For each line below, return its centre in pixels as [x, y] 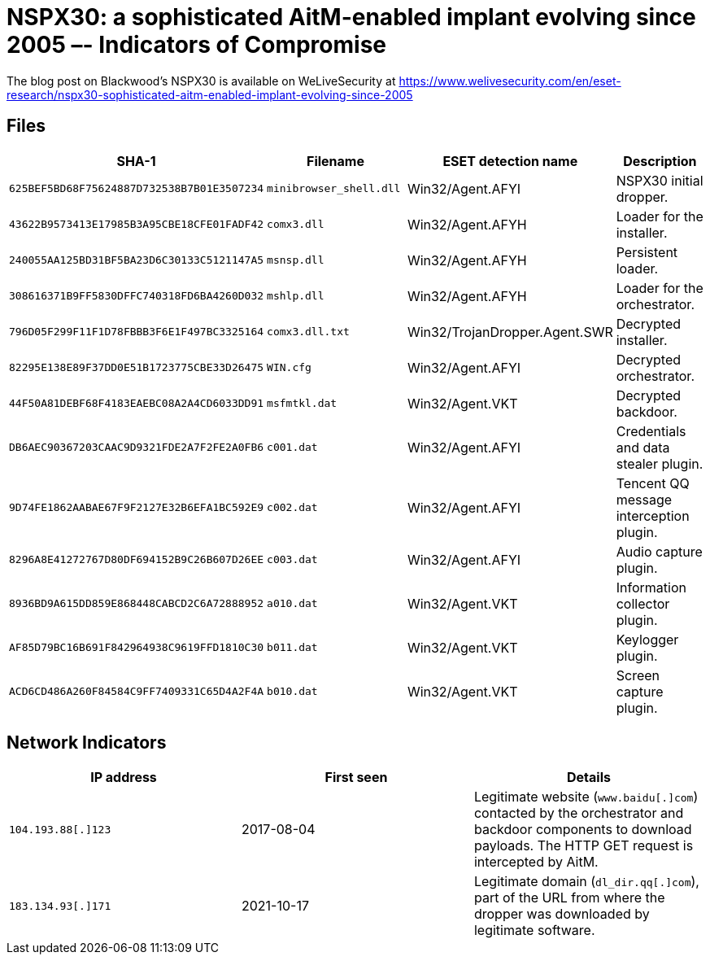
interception [653, 515]
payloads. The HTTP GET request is [584, 846]
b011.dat [292, 648]
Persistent [647, 252]
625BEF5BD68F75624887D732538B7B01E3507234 [137, 189]
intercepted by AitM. [536, 862]
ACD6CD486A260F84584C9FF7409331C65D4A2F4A [137, 692]
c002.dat [292, 508]
